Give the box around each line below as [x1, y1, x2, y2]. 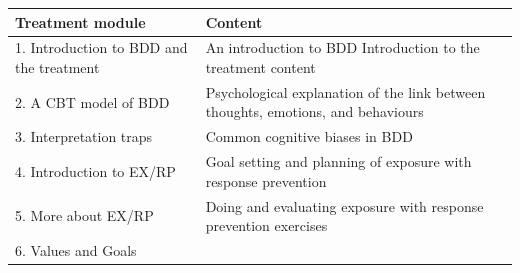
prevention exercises [205, 215, 328, 236]
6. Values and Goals [15, 239, 137, 260]
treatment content [205, 56, 316, 77]
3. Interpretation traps [15, 126, 153, 147]
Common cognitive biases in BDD [205, 126, 413, 147]
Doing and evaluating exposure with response [205, 195, 484, 216]
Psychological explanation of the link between [205, 81, 486, 102]
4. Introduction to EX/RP [15, 160, 176, 181]
